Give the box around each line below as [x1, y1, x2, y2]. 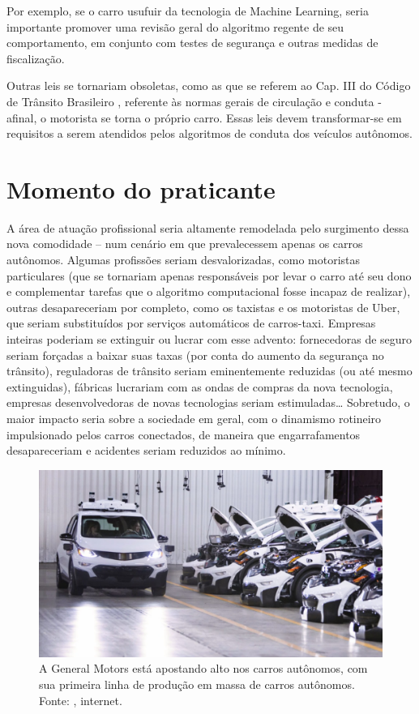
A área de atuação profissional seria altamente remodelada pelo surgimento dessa [6, 219, 409, 236]
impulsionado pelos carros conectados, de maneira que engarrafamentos [6, 425, 361, 443]
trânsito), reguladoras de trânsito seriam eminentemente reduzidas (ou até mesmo [6, 362, 413, 379]
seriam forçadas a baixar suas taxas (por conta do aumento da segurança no [6, 346, 384, 363]
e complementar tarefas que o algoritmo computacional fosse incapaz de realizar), [6, 283, 411, 300]
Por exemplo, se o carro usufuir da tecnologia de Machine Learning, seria [6, 2, 369, 19]
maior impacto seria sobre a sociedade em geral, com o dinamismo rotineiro [6, 410, 382, 426]
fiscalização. [6, 49, 65, 66]
